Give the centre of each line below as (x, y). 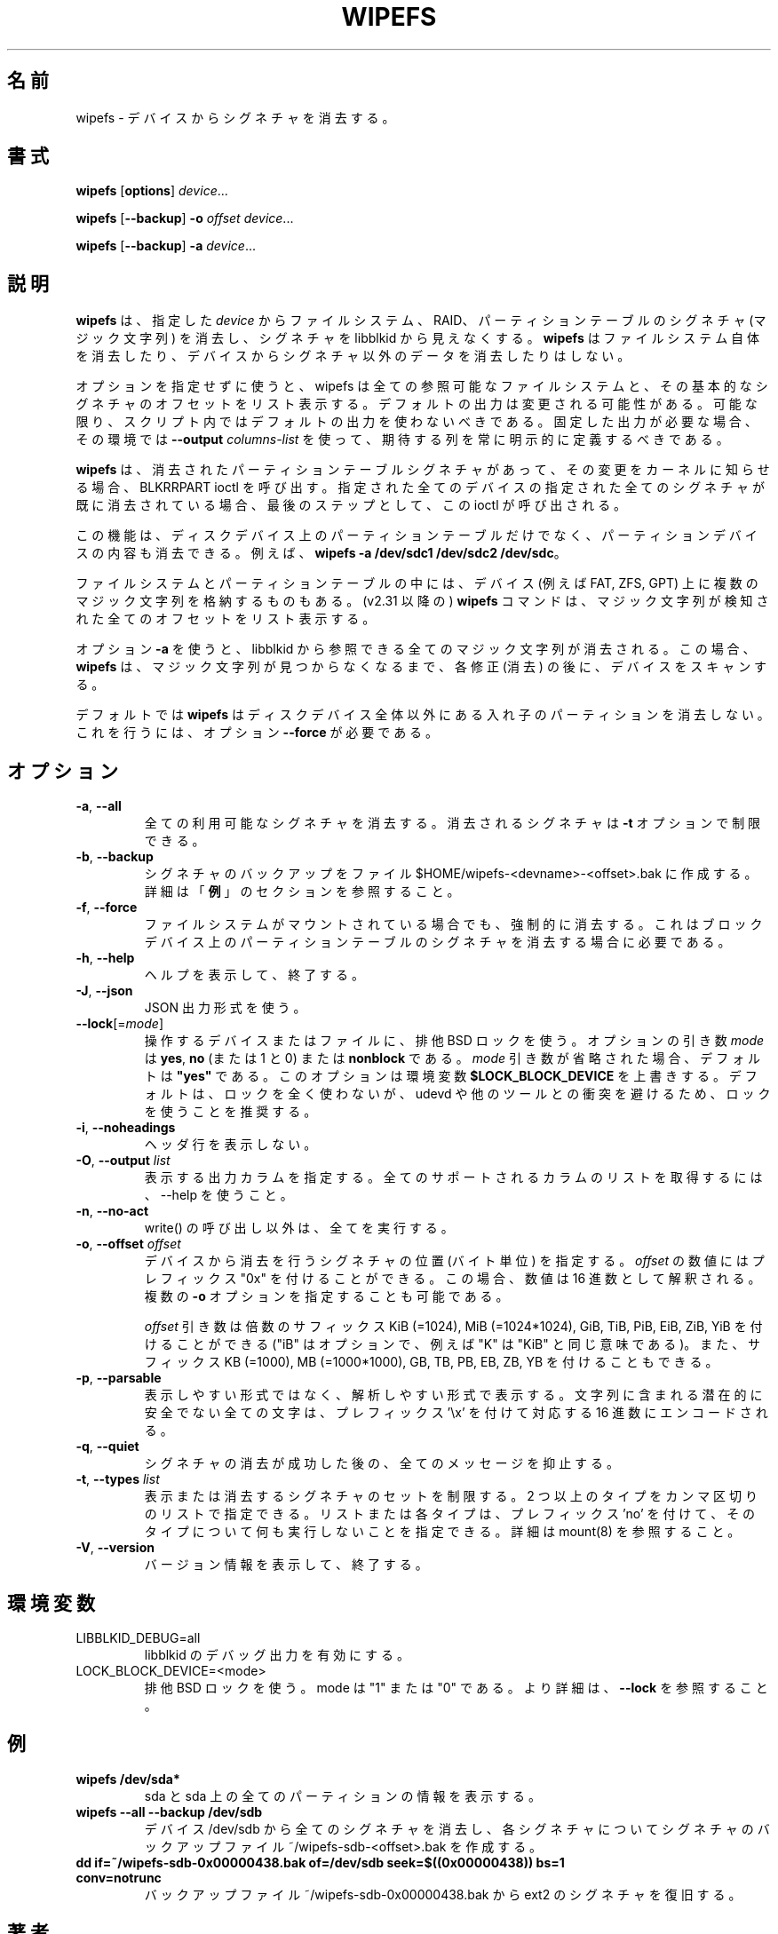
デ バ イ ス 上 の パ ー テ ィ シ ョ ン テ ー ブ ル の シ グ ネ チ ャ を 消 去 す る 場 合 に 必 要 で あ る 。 (437, 942)
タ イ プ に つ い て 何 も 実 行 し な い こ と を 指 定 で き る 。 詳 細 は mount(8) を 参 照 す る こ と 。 (442, 1532)
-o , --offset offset (128, 1244)
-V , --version (115, 1548)
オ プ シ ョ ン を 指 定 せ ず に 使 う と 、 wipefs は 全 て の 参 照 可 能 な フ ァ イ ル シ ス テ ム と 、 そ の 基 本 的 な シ (422, 386)
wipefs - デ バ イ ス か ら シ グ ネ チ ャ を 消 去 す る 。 (235, 117)
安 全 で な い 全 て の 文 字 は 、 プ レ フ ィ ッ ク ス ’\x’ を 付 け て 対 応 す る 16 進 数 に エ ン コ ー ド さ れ (456, 1413)
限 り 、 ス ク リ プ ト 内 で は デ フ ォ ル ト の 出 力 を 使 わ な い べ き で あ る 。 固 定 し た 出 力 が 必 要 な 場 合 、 (417, 422)
